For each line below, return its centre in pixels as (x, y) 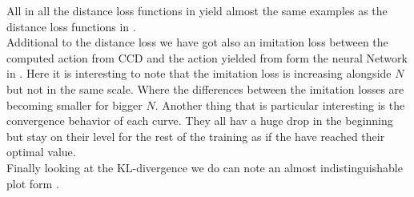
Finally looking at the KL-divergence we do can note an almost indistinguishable (205, 167)
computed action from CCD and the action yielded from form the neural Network (207, 57)
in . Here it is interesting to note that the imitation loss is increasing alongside (199, 73)
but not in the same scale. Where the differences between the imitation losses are (205, 88)
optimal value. (41, 152)
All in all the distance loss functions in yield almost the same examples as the (197, 10)
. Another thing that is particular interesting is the (280, 105)
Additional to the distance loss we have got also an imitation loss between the (197, 42)
